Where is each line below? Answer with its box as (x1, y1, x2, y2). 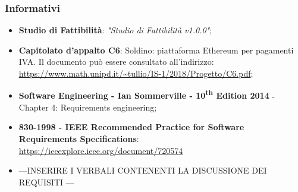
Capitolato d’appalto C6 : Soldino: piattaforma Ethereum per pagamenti (18, 43, 294, 56)
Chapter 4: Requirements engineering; (18, 100, 157, 113)
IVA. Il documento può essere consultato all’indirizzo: (18, 55, 214, 68)
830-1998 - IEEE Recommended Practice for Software (18, 121, 244, 133)
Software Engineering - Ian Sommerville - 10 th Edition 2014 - (18, 87, 275, 102)
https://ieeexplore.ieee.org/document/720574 (18, 144, 183, 156)
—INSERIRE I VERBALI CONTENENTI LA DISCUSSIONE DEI (18, 164, 267, 177)
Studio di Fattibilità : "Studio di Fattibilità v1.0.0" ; (18, 24, 212, 36)
